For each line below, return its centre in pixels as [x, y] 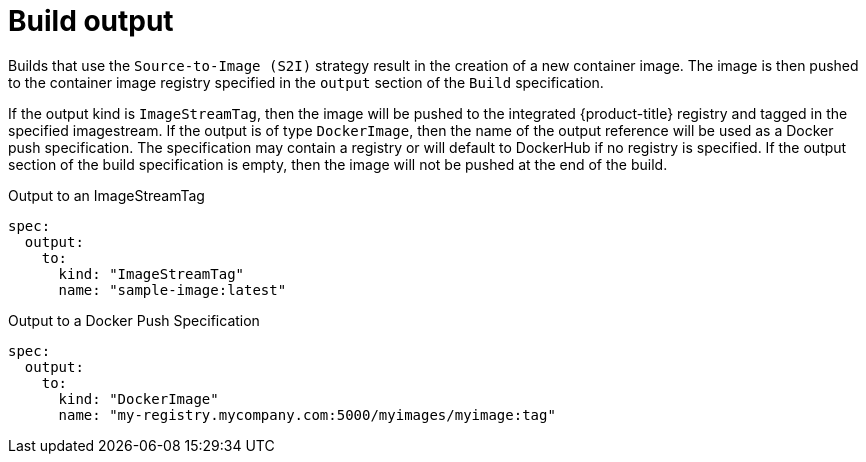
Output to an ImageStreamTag [106, 195]
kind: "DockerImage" [138, 398]
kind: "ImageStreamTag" [151, 273]
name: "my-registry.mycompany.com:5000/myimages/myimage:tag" [307, 414]
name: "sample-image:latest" [172, 289]
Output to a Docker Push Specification [134, 320]
